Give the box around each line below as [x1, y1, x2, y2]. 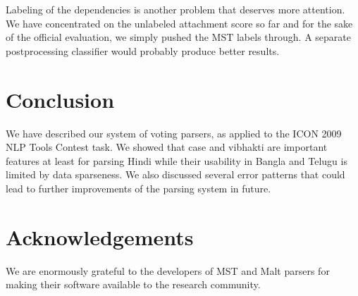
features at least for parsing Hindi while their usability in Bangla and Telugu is [6, 153, 347, 168]
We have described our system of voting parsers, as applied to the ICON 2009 [6, 125, 342, 140]
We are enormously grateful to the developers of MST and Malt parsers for [6, 263, 330, 278]
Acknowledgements [6, 222, 194, 251]
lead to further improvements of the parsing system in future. [6, 180, 271, 195]
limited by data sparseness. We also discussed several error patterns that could [6, 167, 345, 182]
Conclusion [6, 85, 115, 113]
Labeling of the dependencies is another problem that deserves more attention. [6, 2, 345, 16]
